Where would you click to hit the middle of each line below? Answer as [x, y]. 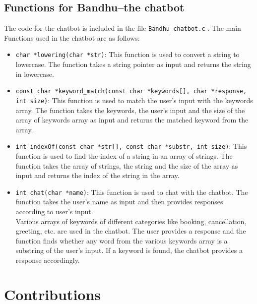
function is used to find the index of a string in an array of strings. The [124, 156]
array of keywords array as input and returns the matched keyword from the [132, 120]
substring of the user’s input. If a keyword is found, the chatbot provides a [129, 250]
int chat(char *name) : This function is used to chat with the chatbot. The [132, 192]
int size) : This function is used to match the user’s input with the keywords [134, 100]
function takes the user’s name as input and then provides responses [119, 202]
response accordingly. [48, 260]
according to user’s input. [54, 212]
